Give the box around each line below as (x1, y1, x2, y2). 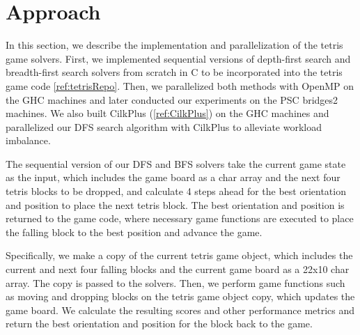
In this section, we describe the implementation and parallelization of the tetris (6, 38, 343, 52)
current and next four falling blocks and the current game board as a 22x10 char (6, 262, 350, 276)
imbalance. (6, 133, 51, 148)
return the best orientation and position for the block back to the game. (6, 316, 313, 331)
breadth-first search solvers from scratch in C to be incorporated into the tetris (6, 65, 343, 79)
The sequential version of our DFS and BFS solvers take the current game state (6, 156, 346, 171)
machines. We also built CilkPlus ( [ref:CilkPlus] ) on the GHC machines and (6, 106, 329, 120)
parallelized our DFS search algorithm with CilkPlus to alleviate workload (6, 119, 322, 134)
